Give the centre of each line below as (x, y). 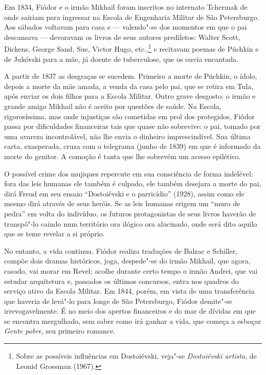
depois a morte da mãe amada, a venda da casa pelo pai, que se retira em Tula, (129, 86)
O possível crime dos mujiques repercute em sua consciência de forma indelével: (129, 173)
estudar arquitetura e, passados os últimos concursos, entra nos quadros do (121, 281)
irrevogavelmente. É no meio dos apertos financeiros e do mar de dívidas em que (130, 311)
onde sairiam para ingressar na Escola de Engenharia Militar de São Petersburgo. (132, 17)
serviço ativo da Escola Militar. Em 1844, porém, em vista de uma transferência (129, 291)
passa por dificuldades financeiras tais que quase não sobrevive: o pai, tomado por (132, 126)
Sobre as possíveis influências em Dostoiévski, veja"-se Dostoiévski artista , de (136, 356)
